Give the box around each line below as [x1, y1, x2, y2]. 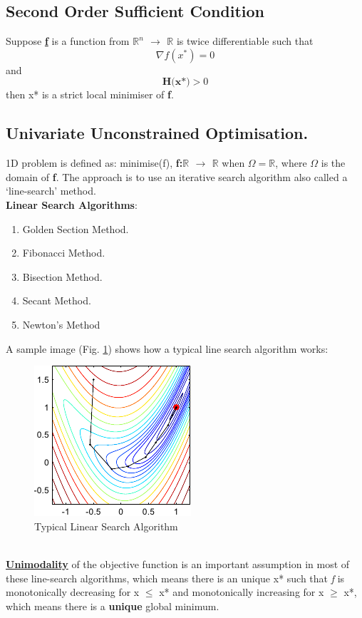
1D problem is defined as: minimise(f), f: [6, 155, 183, 170]
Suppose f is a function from [6, 34, 130, 48]
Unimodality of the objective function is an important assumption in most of [6, 556, 350, 571]
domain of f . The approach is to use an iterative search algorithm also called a [6, 169, 348, 184]
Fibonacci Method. [22, 245, 105, 260]
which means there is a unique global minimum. [6, 598, 219, 613]
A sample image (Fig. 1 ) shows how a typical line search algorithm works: [6, 341, 329, 356]
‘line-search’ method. [6, 183, 96, 198]
